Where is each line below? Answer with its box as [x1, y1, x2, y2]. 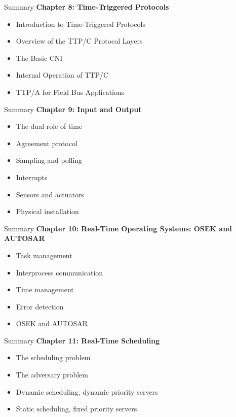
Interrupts [16, 171, 48, 182]
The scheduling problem [16, 352, 91, 363]
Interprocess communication [16, 267, 103, 277]
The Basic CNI [16, 52, 63, 63]
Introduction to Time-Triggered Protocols [16, 18, 145, 29]
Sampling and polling [16, 155, 83, 165]
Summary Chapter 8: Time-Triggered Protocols [4, 2, 169, 12]
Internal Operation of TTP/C [16, 69, 109, 80]
